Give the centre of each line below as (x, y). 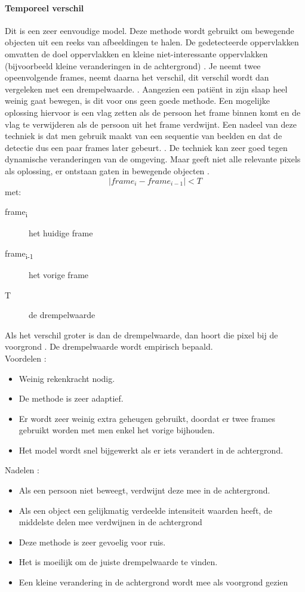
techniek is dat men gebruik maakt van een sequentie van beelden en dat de (144, 136)
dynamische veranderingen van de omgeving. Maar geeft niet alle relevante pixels (153, 159)
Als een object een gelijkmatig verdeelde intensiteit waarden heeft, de (145, 510)
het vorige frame (59, 274)
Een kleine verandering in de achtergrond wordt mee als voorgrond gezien (153, 582)
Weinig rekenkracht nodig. (67, 378)
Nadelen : (22, 470)
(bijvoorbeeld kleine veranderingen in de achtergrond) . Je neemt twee (133, 65)
